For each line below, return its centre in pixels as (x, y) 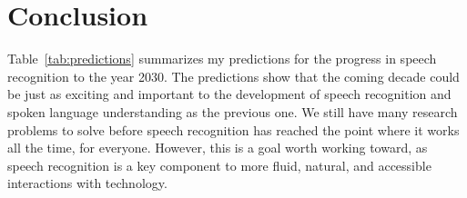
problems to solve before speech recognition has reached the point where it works (233, 129)
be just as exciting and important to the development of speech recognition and (229, 94)
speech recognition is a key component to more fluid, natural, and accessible (219, 165)
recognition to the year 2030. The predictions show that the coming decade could (233, 76)
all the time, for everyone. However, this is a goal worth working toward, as (218, 148)
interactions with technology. (87, 183)
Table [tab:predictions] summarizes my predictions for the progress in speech (222, 59)
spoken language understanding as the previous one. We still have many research (233, 111)
